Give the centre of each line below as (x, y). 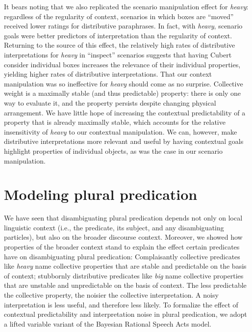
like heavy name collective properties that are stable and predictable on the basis (125, 266)
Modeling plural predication (101, 194)
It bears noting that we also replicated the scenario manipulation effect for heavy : (126, 6)
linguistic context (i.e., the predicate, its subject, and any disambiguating (114, 227)
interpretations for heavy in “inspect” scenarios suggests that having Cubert (118, 54)
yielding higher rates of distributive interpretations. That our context (108, 74)
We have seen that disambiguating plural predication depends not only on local (123, 218)
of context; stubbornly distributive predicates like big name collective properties (124, 275)
